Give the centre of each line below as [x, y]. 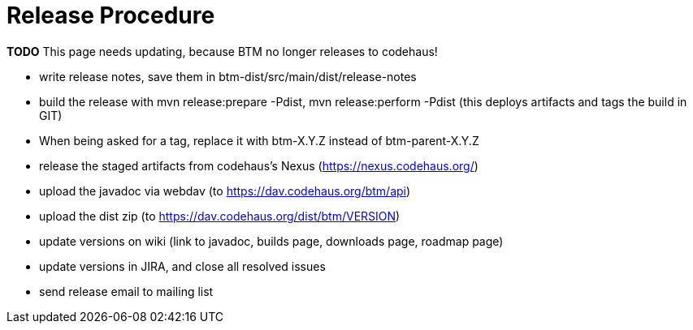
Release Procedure [111, 15]
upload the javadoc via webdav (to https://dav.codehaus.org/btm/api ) [225, 191]
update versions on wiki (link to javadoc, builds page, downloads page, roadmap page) [271, 241]
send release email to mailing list [126, 291]
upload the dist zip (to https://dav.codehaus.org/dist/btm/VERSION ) [220, 216]
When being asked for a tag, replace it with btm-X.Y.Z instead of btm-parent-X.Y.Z [259, 140]
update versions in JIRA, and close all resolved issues [182, 266]
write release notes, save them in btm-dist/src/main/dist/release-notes [228, 76]
